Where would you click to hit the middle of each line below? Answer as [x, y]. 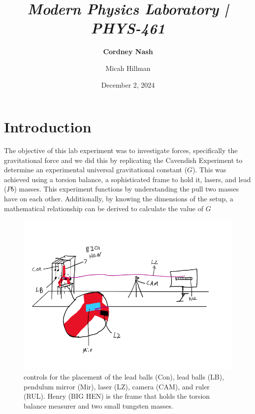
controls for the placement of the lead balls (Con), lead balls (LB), [124, 377]
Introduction [48, 127]
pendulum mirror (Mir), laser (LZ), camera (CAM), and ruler [117, 386]
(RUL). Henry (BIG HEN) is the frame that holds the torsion [117, 396]
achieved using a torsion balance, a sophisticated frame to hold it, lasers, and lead [127, 179]
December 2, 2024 [128, 84]
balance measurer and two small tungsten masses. [98, 405]
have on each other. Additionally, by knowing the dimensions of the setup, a [119, 198]
